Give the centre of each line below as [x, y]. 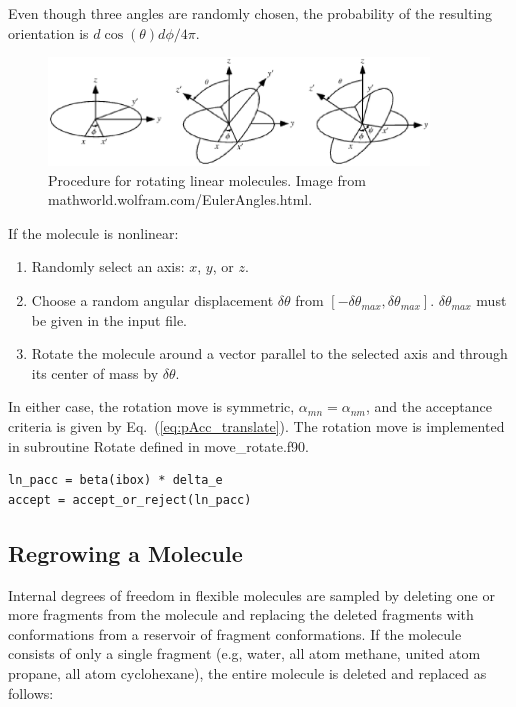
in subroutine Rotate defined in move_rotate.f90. [158, 445]
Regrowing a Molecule [125, 552]
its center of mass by [95, 372]
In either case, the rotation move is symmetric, [151, 406]
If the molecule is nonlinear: [93, 232]
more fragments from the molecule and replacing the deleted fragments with [241, 614]
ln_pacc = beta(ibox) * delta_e [115, 480]
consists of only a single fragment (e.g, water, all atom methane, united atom [244, 653]
